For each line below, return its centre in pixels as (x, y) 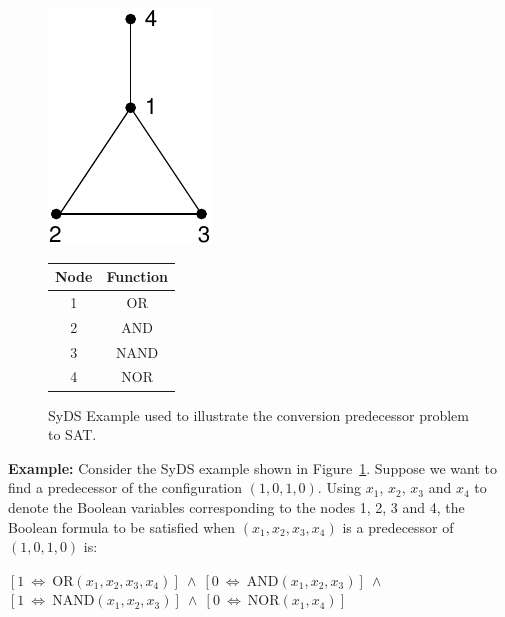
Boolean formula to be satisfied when (122, 526)
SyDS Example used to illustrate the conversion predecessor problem (258, 414)
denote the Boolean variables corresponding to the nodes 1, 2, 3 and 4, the (236, 506)
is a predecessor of (398, 526)
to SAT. (72, 434)
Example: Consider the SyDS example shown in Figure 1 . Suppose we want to (252, 467)
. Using (339, 487)
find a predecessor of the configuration (125, 487)
